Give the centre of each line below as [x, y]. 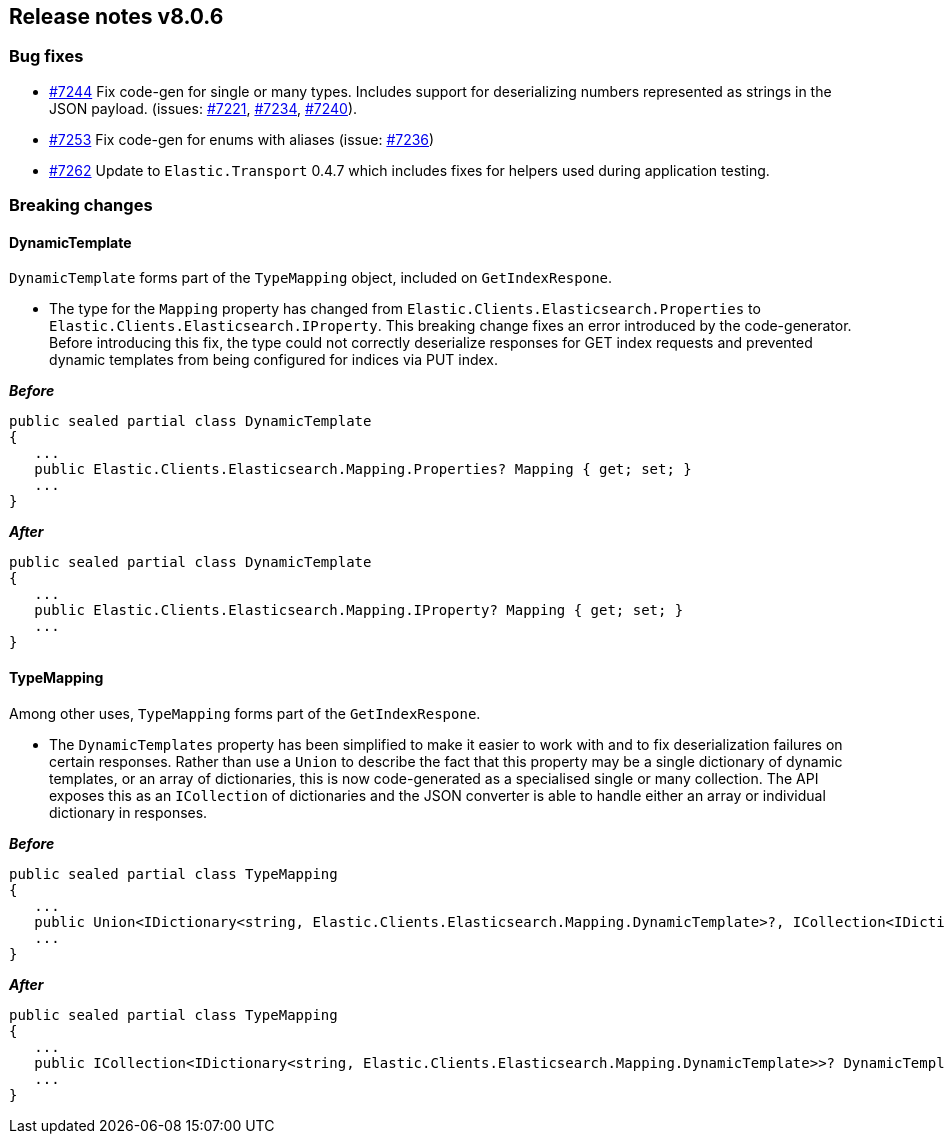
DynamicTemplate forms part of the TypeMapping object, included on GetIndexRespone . [311, 278]
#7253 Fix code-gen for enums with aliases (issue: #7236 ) [242, 139]
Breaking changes [81, 205]
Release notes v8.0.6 [116, 16]
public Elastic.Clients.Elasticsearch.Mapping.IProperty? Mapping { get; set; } [359, 610]
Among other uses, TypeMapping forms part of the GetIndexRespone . [245, 713]
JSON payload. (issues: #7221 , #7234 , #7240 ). [203, 108]
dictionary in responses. [128, 812]
